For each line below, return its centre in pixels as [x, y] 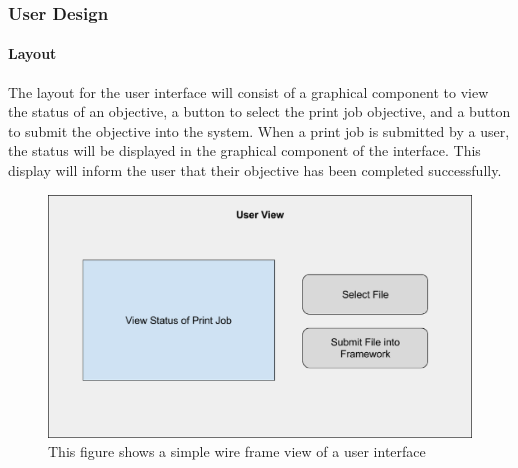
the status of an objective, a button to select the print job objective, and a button [259, 111]
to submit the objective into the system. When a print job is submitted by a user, [259, 130]
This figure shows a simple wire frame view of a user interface [237, 451]
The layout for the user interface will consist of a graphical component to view [248, 91]
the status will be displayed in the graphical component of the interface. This [244, 150]
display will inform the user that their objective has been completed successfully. [255, 170]
